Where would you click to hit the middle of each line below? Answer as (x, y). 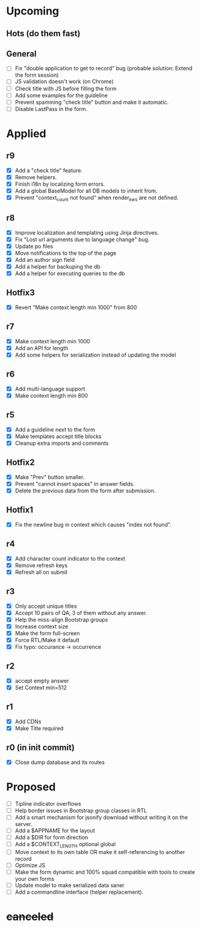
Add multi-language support (50, 389)
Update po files (34, 246)
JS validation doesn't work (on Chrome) (64, 81)
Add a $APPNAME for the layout (55, 830)
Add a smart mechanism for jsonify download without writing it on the (101, 817)
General (22, 53)
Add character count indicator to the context (70, 558)
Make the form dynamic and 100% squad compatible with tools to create (105, 872)
